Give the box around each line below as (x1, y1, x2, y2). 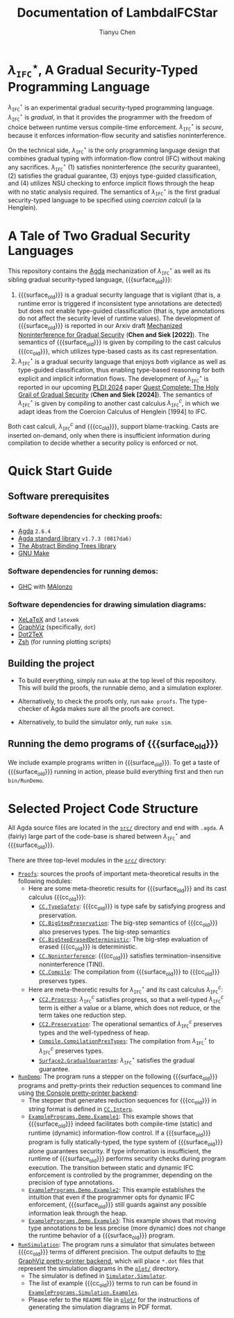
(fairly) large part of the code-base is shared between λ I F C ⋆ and (8, 831, 191, 841)
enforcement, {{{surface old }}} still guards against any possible (28, 1200, 207, 1210)
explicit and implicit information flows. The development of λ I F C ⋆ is (17, 373, 209, 384)
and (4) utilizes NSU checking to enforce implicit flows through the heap (8, 179, 215, 187)
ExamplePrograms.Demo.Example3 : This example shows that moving (28, 1217, 217, 1225)
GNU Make (17, 549, 50, 557)
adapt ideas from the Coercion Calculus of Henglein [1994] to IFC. (17, 408, 208, 416)
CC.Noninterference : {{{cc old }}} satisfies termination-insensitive (38, 951, 222, 962)
